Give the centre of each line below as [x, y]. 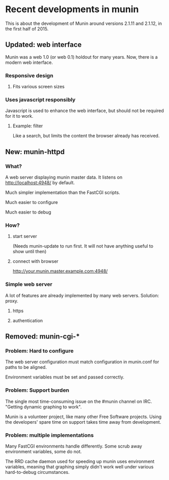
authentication [28, 320]
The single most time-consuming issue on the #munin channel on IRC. [79, 401]
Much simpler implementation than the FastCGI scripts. [63, 193]
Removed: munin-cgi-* [43, 337]
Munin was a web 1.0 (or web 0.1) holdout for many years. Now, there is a [82, 57]
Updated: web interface [44, 45]
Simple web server [29, 284]
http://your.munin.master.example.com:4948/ [60, 271]
